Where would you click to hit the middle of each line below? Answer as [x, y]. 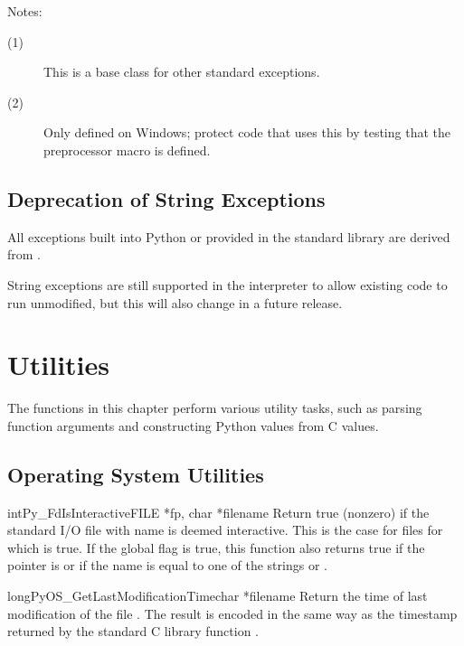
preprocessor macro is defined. [127, 150]
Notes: [25, 11]
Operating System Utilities [136, 474]
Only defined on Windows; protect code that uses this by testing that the [247, 132]
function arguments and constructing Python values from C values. [193, 425]
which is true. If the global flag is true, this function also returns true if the [216, 547]
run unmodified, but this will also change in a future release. [175, 302]
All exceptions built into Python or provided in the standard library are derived [229, 236]
